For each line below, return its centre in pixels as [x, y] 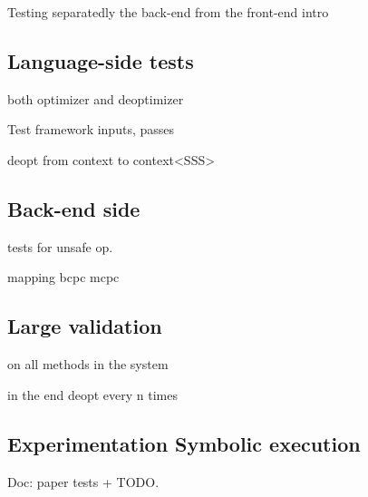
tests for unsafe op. [60, 246]
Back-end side [74, 208]
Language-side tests [101, 60]
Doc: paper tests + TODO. [83, 481]
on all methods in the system [88, 364]
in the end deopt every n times [92, 394]
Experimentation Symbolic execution [184, 443]
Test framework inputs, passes [91, 129]
